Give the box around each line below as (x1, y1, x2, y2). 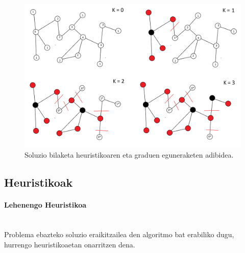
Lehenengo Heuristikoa (4, 199, 87, 210)
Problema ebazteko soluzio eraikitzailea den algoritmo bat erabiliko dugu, (4, 229, 234, 239)
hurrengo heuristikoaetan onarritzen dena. (4, 239, 135, 249)
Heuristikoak (4, 174, 73, 190)
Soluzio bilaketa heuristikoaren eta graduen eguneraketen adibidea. (24, 149, 234, 160)
